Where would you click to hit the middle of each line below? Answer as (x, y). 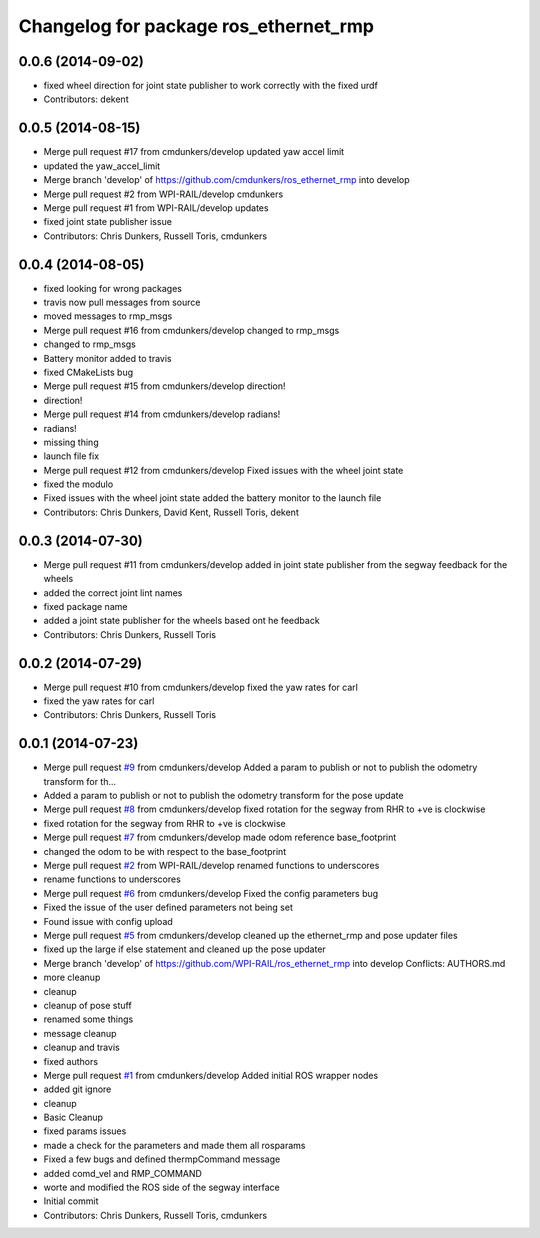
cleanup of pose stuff (87, 1005)
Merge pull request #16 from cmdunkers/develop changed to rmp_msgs (191, 330)
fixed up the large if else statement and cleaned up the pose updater (185, 949)
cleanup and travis (81, 1047)
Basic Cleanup (73, 1117)
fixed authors (71, 1061)
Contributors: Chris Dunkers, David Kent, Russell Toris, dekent (171, 512)
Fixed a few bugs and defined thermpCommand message (162, 1159)
